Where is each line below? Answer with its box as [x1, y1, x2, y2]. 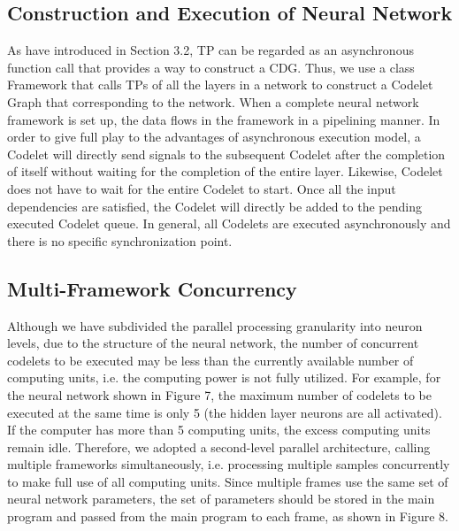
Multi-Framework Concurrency [7, 274, 297, 302]
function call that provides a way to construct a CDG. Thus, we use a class [7, 58, 415, 76]
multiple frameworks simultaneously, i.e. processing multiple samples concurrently [7, 455, 450, 473]
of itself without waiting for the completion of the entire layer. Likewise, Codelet [7, 162, 443, 181]
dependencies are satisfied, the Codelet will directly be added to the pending [7, 196, 422, 215]
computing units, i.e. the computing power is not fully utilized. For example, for [7, 368, 441, 387]
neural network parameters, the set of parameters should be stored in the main [7, 489, 435, 508]
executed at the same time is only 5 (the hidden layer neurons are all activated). [7, 403, 442, 421]
